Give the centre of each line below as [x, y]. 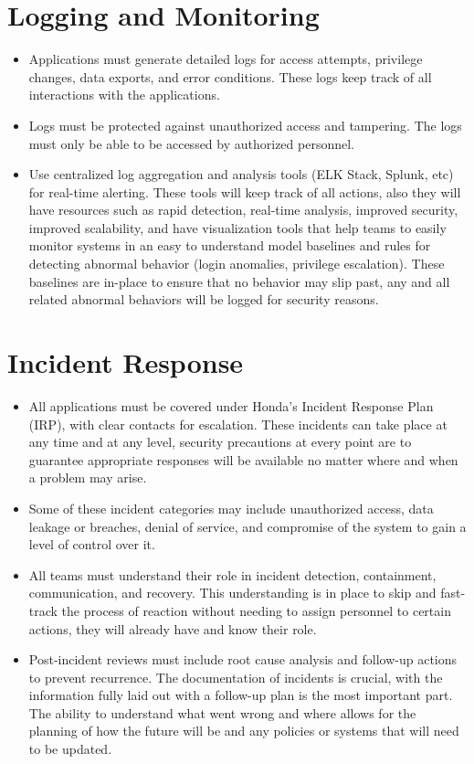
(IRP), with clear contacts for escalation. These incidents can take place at [238, 424]
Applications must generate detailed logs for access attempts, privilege [226, 59]
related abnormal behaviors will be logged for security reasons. [204, 299]
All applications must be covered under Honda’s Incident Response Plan [231, 405]
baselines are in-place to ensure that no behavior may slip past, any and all [239, 281]
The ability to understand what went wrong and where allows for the [222, 712]
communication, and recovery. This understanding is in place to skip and [232, 593]
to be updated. [70, 749]
